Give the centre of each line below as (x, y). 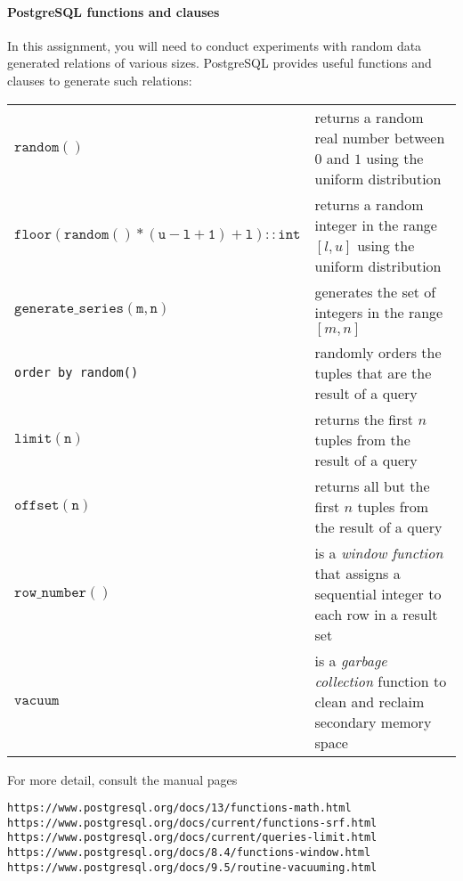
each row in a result (376, 614)
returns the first (364, 419)
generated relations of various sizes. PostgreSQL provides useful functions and (219, 63)
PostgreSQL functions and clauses (114, 11)
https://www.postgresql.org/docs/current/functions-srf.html (192, 823)
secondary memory (373, 722)
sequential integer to (378, 593)
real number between (380, 137)
